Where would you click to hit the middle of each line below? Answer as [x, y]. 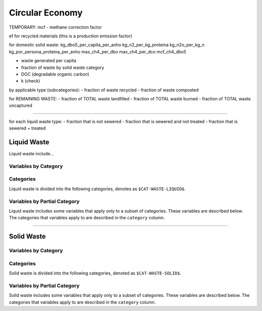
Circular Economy [46, 13]
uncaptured [21, 106]
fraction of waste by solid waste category [63, 67]
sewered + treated [27, 128]
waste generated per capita [49, 61]
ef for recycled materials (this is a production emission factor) [71, 36]
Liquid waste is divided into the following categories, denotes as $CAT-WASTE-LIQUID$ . [97, 189]
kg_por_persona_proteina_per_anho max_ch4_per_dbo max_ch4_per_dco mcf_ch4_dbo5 [98, 51]
